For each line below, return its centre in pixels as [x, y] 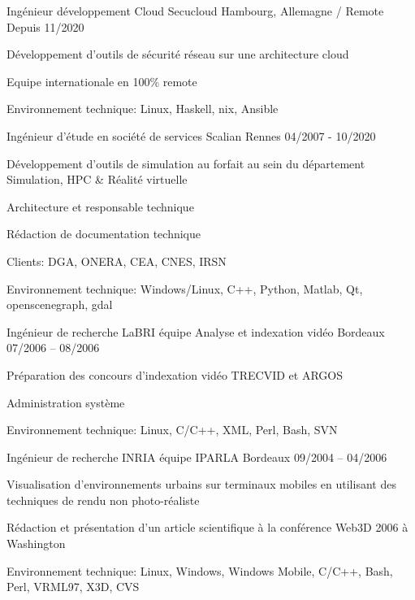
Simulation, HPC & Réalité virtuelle [97, 179]
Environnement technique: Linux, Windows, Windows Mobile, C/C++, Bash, [200, 570]
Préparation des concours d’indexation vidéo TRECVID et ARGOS [175, 374]
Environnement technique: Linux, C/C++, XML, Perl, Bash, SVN [172, 430]
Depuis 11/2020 [45, 26]
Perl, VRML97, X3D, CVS [73, 587]
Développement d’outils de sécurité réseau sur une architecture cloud [178, 54]
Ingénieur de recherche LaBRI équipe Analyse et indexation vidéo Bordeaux [196, 331]
